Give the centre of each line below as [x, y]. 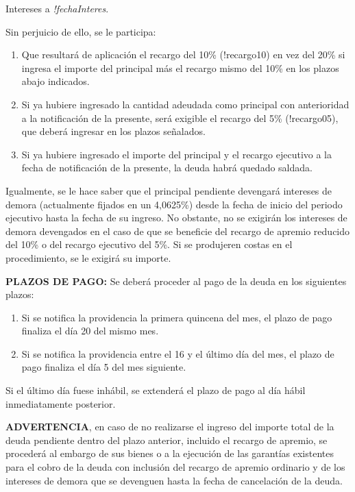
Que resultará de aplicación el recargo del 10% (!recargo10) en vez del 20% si [183, 54]
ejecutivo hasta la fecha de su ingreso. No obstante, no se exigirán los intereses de [176, 218]
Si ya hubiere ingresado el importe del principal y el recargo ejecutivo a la [176, 154]
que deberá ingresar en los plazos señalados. [113, 131]
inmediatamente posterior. [61, 403]
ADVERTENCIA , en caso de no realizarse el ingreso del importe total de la [170, 427]
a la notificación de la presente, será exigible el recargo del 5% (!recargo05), [180, 118]
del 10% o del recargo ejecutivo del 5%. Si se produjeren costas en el [149, 244]
